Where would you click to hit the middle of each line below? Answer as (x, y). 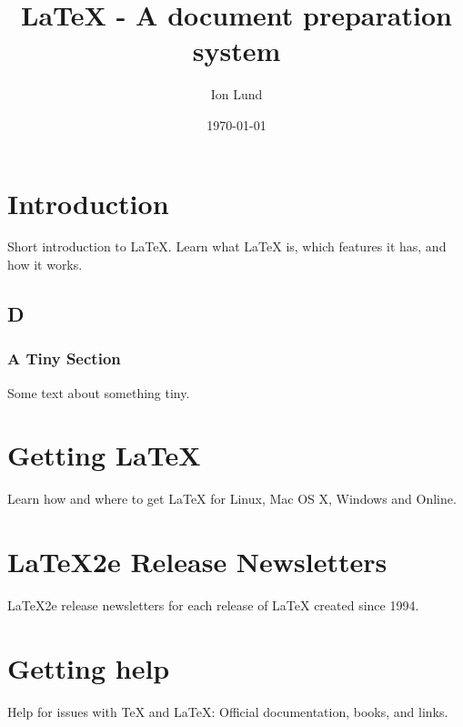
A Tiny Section (64, 358)
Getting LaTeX (104, 455)
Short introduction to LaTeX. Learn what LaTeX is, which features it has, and (227, 246)
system (237, 51)
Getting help (89, 667)
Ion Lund (237, 94)
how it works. (45, 265)
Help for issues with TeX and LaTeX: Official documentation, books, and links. (228, 711)
